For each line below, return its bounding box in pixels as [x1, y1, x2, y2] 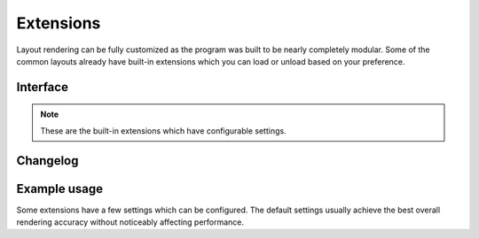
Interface [16, 80, 68, 95]
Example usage [16, 181, 104, 196]
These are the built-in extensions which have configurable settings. [40, 125, 287, 136]
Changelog [16, 153, 79, 168]
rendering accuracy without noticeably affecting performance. [16, 217, 244, 227]
